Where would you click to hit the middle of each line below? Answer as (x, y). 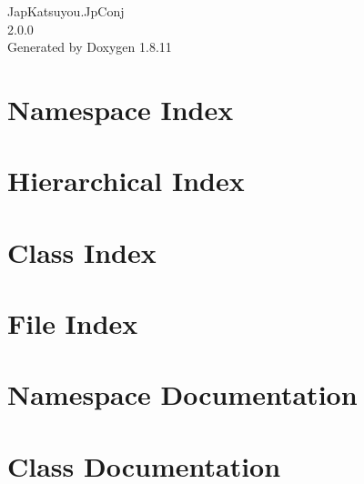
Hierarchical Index (126, 181)
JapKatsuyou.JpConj (66, 11)
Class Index (82, 252)
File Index (73, 323)
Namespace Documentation (182, 394)
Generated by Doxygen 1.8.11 (90, 47)
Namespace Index (121, 109)
